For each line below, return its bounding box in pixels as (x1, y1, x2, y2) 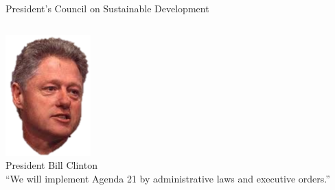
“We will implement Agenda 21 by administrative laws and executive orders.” (5, 171, 330, 185)
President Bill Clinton (5, 158, 97, 172)
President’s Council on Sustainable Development (5, 1, 209, 15)
